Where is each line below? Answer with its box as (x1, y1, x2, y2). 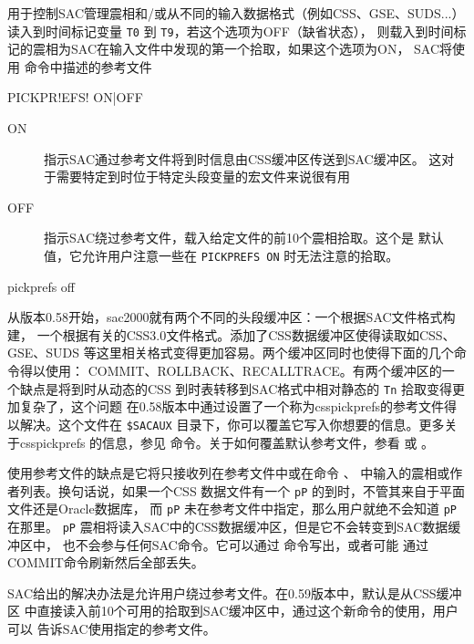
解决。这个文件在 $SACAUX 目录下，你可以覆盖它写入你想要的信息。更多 (19, 414, 445, 433)
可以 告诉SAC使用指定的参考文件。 (7, 619, 216, 639)
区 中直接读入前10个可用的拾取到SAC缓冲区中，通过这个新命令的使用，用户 (7, 601, 459, 620)
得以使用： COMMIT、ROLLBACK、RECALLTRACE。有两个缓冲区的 (19, 361, 442, 380)
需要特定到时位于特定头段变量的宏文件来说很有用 (56, 167, 350, 186)
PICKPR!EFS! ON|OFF (7, 88, 143, 107)
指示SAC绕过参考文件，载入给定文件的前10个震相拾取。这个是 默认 (44, 228, 444, 247)
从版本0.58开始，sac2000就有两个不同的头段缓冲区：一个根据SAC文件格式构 (7, 307, 456, 327)
